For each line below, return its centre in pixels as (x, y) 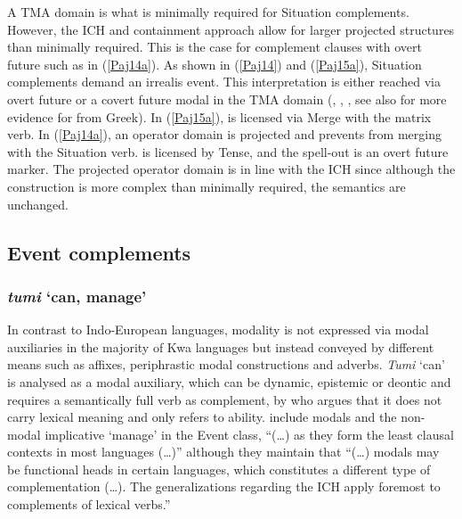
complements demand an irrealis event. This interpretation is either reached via (224, 82)
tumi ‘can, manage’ (77, 296)
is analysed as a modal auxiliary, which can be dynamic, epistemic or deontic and (229, 381)
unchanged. (38, 204)
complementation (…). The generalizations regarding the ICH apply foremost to (224, 486)
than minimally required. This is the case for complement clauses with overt (215, 47)
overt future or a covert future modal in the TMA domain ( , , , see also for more (227, 99)
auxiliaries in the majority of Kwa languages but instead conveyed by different (221, 346)
